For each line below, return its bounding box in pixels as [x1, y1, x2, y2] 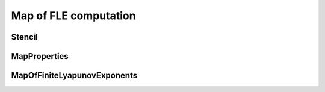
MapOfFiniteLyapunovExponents [11, 70, 138, 81]
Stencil [11, 32, 39, 42]
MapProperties [11, 51, 69, 61]
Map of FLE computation [11, 9, 136, 22]
